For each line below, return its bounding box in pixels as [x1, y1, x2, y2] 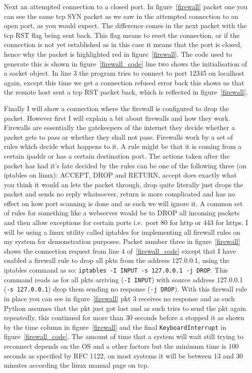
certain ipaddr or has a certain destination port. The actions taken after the [4, 150, 230, 161]
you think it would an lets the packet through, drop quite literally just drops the [4, 179, 243, 189]
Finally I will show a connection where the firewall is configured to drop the [4, 103, 229, 113]
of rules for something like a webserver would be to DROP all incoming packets [4, 208, 240, 218]
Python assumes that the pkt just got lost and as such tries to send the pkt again [4, 303, 246, 313]
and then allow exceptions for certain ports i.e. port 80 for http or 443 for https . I [4, 217, 248, 227]
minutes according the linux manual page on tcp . [4, 360, 149, 370]
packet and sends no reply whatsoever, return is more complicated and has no [4, 189, 235, 199]
